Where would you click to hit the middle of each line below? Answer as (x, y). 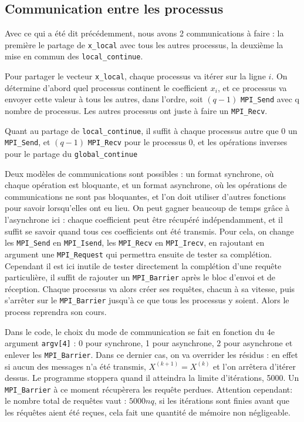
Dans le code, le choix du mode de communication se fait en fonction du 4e (140, 331)
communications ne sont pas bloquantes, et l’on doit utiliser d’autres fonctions (145, 196)
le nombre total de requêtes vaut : (66, 401)
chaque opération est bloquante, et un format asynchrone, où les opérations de (146, 185)
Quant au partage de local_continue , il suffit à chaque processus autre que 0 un (151, 130)
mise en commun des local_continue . (74, 56)
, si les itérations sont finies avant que (222, 401)
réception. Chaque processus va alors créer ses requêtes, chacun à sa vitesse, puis (150, 288)
